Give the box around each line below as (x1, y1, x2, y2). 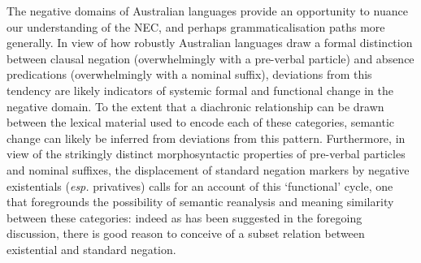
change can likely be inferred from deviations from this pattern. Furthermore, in (7, 129, 406, 146)
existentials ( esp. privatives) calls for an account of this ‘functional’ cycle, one (7, 177, 393, 194)
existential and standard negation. (7, 240, 176, 257)
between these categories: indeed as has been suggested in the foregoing (7, 209, 362, 226)
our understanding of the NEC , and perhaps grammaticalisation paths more (7, 18, 385, 35)
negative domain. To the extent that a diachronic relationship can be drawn (7, 97, 384, 114)
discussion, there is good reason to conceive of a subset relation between (7, 225, 365, 242)
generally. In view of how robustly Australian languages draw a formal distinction (7, 34, 413, 51)
